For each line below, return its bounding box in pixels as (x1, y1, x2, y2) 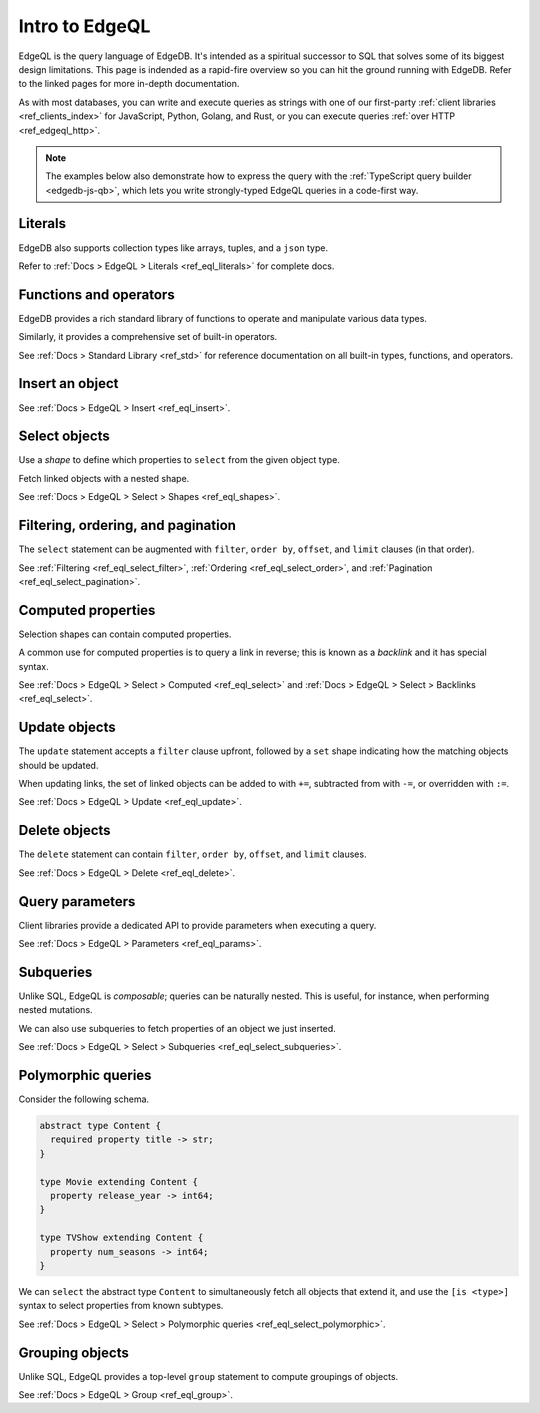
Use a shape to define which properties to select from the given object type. (18, 454, 340, 466)
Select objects (18, 428, 110, 445)
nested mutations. (18, 1004, 94, 1016)
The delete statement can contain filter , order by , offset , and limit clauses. (18, 848, 367, 860)
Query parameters (18, 893, 136, 910)
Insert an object (18, 375, 119, 392)
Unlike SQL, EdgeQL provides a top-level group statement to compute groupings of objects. (18, 1370, 399, 1382)
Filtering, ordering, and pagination (18, 517, 237, 534)
